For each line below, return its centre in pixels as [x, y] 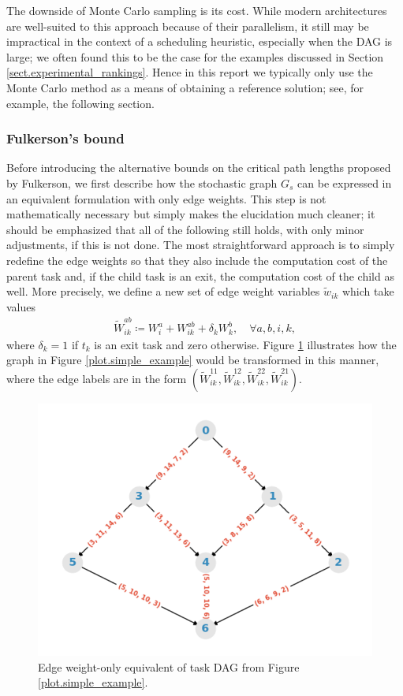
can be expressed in [345, 182]
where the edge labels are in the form [97, 378]
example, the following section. [80, 103]
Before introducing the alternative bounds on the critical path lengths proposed [199, 167]
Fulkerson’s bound [65, 138]
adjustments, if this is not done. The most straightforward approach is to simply [201, 245]
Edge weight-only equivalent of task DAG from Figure [169, 666]
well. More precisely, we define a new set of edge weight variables [163, 291]
